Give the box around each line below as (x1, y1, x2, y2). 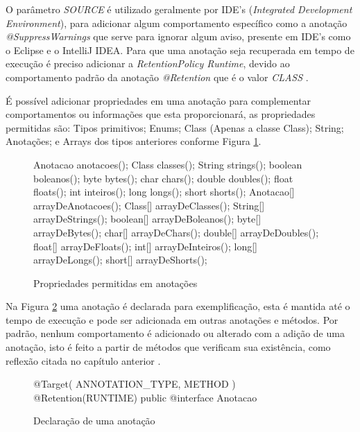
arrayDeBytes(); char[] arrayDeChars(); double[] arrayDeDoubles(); (33, 225, 319, 239)
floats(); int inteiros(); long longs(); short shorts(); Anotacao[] (33, 184, 295, 199)
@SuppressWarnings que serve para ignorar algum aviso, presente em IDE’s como (6, 29, 351, 44)
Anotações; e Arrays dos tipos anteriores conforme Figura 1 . (6, 134, 262, 148)
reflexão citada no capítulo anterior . (6, 353, 161, 368)
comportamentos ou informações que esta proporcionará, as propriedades (6, 107, 316, 121)
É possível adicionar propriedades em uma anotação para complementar (6, 93, 311, 107)
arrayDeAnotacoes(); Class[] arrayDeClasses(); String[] (33, 198, 265, 212)
